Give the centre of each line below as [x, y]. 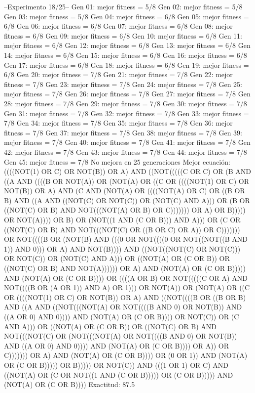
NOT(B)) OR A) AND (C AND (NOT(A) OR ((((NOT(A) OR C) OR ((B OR [125, 191]
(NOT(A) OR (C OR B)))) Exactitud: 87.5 [70, 384]
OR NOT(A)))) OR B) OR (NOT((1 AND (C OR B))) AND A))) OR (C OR [122, 220]
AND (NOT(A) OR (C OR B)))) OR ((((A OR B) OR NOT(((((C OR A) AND [126, 278]
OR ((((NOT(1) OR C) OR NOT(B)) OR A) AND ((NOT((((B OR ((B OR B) [125, 297]
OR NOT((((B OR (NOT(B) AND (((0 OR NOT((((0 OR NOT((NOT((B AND [126, 239]
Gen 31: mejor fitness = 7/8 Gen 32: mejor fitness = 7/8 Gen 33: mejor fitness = [127, 113]
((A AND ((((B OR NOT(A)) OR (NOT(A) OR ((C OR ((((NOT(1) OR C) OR [127, 181]
